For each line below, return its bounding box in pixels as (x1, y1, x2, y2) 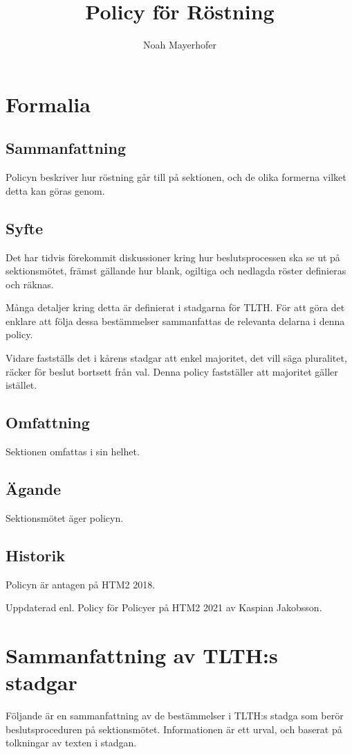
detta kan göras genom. (6, 183, 105, 198)
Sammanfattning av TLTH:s (6, 641, 278, 669)
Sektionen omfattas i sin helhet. (6, 444, 140, 459)
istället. (6, 378, 37, 392)
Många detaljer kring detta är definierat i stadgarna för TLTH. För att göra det (6, 300, 345, 315)
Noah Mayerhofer (143, 37, 216, 52)
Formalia (6, 89, 91, 118)
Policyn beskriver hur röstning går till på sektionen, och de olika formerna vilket (6, 170, 346, 184)
